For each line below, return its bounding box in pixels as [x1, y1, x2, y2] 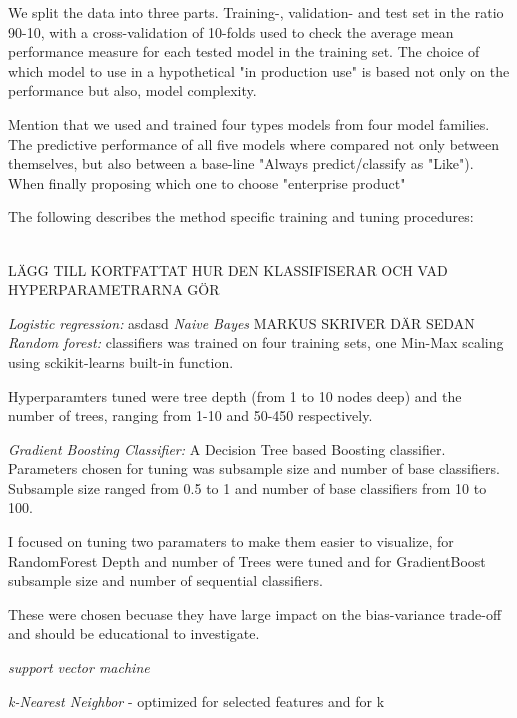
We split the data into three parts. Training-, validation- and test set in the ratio [8, 2, 504, 22]
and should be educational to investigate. [8, 623, 260, 644]
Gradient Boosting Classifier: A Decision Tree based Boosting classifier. [8, 438, 446, 459]
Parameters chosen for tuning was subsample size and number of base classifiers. [8, 458, 500, 479]
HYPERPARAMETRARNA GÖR [8, 279, 220, 300]
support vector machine [8, 657, 150, 678]
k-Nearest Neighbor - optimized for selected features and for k [8, 690, 385, 711]
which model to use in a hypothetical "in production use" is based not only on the [8, 60, 510, 81]
